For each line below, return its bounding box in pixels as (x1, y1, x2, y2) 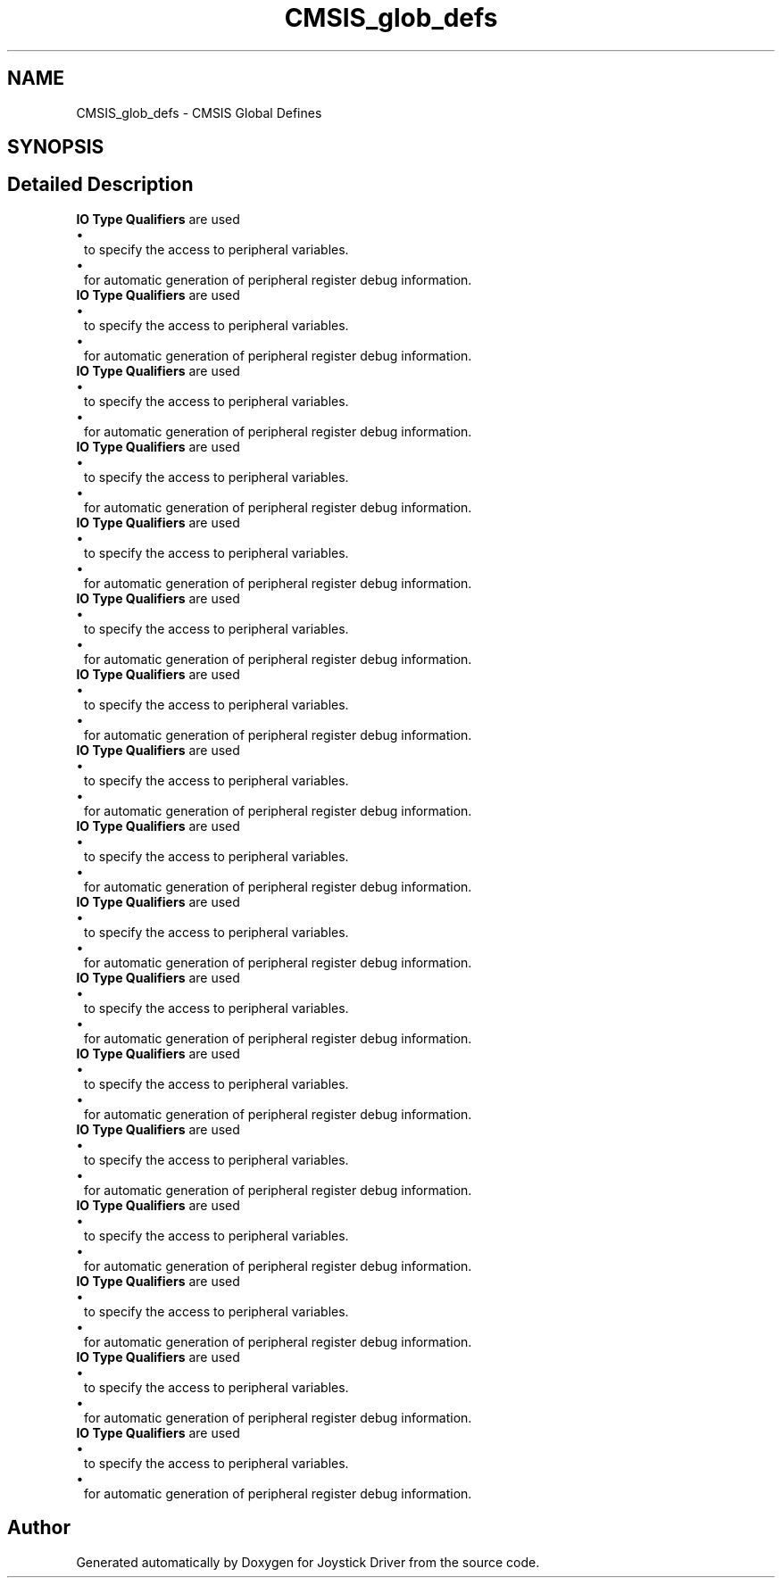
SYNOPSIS (7, 136, 104, 159)
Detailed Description (7, 173, 194, 196)
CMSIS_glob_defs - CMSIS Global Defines (76, 104, 322, 120)
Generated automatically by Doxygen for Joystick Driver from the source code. (76, 1554, 540, 1570)
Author (7, 1516, 71, 1539)
